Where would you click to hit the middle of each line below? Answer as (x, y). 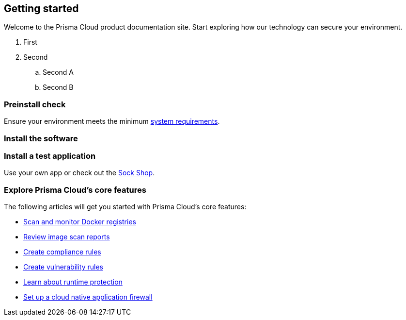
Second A (58, 72)
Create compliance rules (62, 252)
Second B (58, 87)
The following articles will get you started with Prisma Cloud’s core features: (125, 207)
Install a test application (50, 156)
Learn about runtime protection (73, 282)
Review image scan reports (67, 237)
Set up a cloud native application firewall (88, 297)
